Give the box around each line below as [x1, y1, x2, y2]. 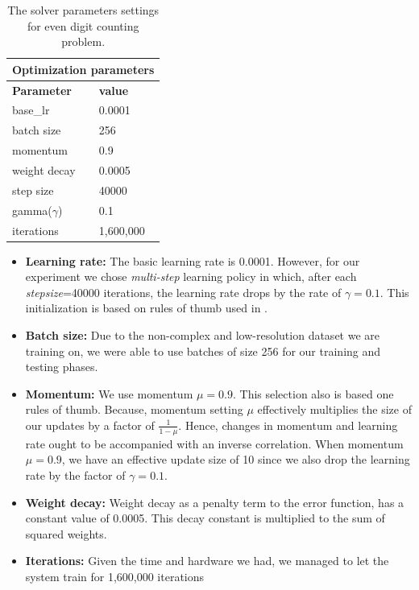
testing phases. [25, 358, 98, 375]
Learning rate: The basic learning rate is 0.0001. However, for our [25, 252, 360, 269]
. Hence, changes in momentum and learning [178, 416, 398, 433]
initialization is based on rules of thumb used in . [25, 299, 268, 316]
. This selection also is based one [232, 385, 394, 402]
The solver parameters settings [7, 2, 160, 18]
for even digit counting [27, 17, 139, 34]
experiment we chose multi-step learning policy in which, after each [25, 268, 357, 285]
